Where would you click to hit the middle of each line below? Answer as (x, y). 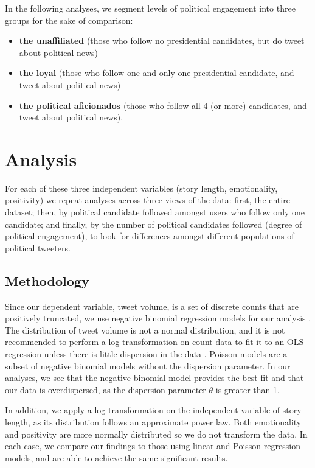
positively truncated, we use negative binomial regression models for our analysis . (158, 318)
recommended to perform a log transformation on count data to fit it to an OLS (154, 342)
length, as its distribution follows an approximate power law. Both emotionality (153, 421)
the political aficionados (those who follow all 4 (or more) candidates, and (163, 105)
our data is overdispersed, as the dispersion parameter (106, 389)
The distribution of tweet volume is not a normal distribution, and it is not (145, 330)
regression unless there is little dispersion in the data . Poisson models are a (146, 354)
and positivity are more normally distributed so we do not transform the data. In (156, 434)
